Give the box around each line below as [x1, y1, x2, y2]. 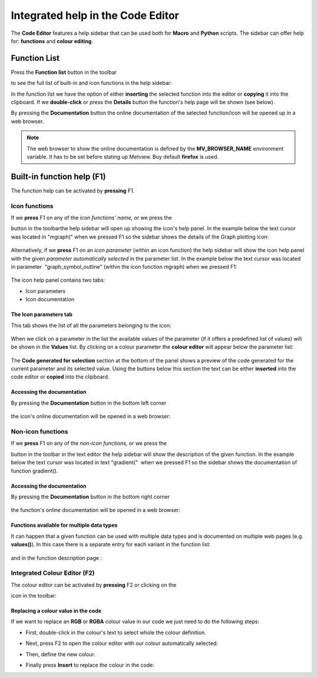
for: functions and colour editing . [11, 37, 94, 44]
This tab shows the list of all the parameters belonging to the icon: [11, 322, 172, 329]
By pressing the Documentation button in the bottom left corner [11, 399, 167, 406]
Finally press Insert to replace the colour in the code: [25, 661, 155, 669]
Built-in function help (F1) [11, 171, 106, 181]
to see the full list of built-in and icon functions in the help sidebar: [11, 80, 172, 87]
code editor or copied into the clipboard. [11, 373, 110, 380]
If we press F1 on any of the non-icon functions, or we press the [11, 440, 167, 447]
